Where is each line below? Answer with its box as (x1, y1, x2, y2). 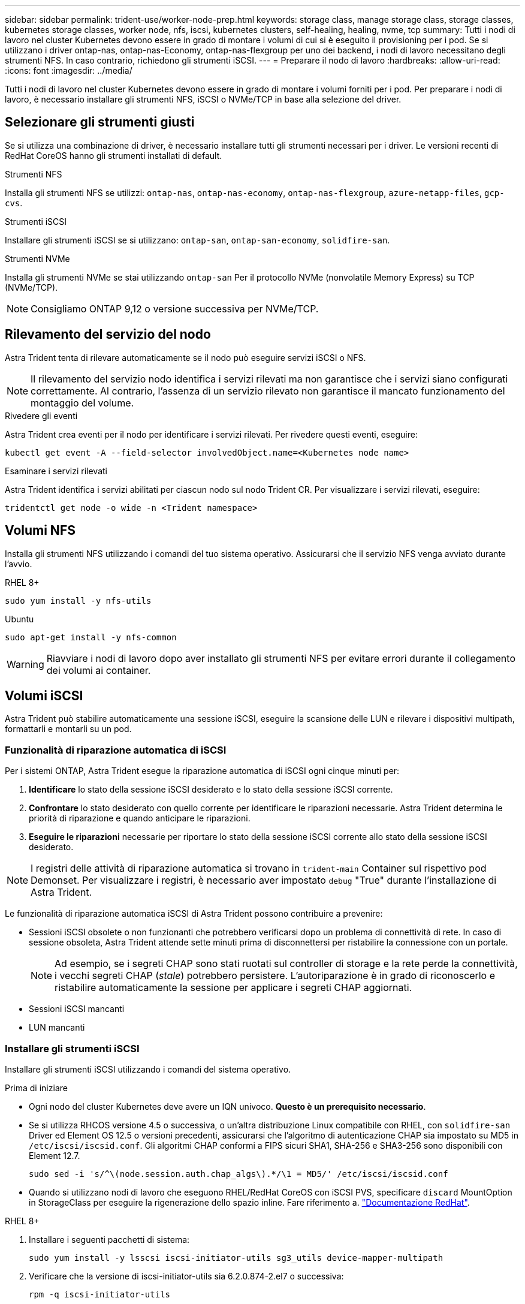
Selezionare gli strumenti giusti (5, 115, 195, 130)
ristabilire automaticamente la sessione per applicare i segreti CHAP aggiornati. (55, 981, 412, 994)
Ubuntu (5, 613, 34, 624)
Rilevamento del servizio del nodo (5, 327, 211, 342)
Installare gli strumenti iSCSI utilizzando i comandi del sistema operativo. (5, 1064, 291, 1074)
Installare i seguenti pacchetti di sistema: (29, 1234, 190, 1245)
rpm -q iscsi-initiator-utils (29, 1289, 171, 1299)
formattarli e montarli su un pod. (5, 724, 132, 734)
